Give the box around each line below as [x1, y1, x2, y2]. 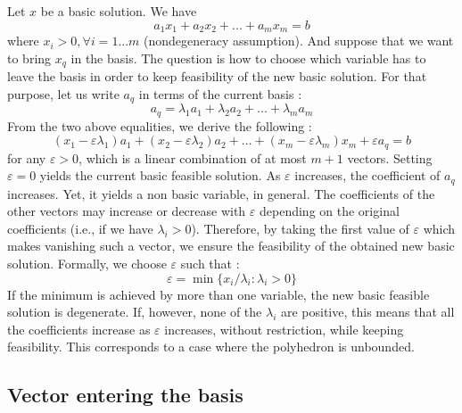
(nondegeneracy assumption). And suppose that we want [144, 31, 454, 50]
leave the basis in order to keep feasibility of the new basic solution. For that [7, 67, 427, 86]
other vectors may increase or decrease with [7, 202, 246, 220]
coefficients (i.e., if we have [7, 219, 153, 237]
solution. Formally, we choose [7, 254, 167, 273]
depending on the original [260, 202, 400, 220]
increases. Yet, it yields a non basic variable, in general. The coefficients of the [7, 184, 435, 202]
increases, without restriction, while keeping [164, 319, 404, 338]
